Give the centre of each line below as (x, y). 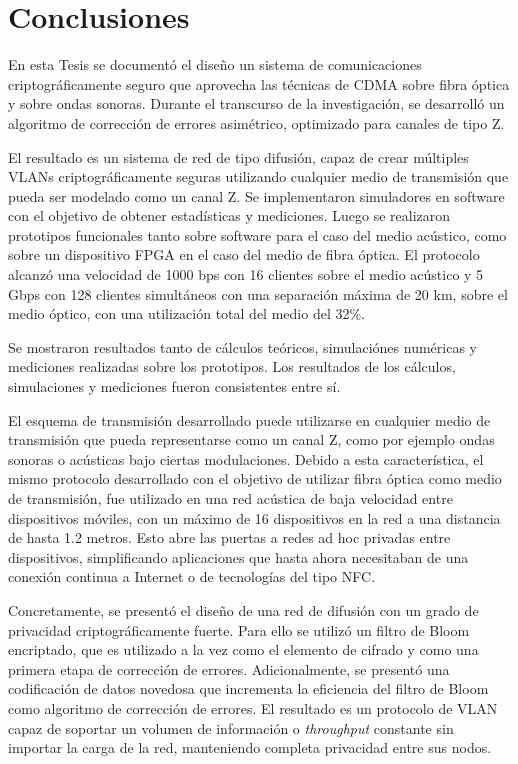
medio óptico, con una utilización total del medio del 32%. (186, 313)
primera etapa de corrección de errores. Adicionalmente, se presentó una (229, 668)
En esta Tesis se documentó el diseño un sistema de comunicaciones (215, 64)
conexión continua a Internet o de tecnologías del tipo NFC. (192, 576)
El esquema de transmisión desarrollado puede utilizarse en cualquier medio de (249, 419)
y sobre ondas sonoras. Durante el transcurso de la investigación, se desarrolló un (256, 103)
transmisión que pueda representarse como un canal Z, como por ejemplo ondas (251, 439)
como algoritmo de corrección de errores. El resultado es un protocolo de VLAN (253, 707)
